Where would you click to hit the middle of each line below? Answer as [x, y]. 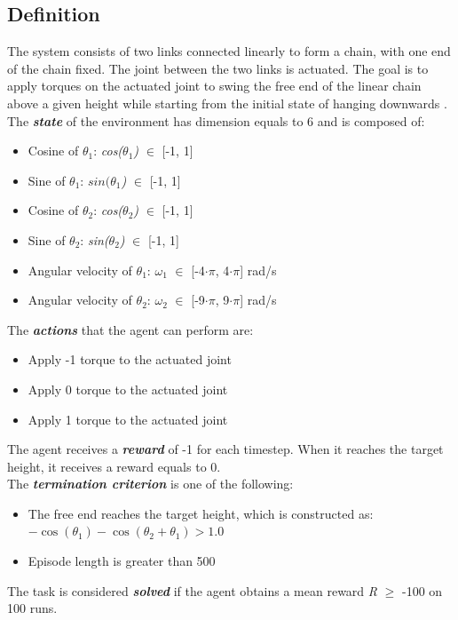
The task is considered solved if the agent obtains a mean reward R [192, 590]
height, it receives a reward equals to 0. [114, 466]
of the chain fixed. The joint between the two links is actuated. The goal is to [218, 68]
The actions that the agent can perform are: [130, 329]
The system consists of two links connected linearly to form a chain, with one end [229, 51]
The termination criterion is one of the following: [150, 484]
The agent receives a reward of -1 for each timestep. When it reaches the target [225, 449]
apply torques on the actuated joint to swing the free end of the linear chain [214, 86]
